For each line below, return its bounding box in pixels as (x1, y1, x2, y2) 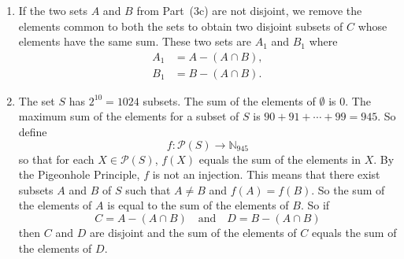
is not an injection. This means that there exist (152, 166, 380, 183)
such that (125, 181, 171, 198)
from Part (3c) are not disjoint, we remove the (136, 2, 362, 18)
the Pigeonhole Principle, (18, 166, 140, 183)
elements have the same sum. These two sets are (18, 33, 251, 50)
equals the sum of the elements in (198, 150, 361, 167)
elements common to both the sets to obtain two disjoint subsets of (18, 17, 343, 34)
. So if (300, 197, 330, 213)
